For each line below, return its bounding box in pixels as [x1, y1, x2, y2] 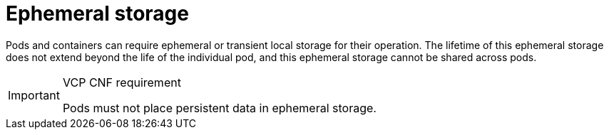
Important [8, 87, 60, 102]
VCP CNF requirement [62, 75, 181, 90]
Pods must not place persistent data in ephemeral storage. [62, 100, 377, 115]
